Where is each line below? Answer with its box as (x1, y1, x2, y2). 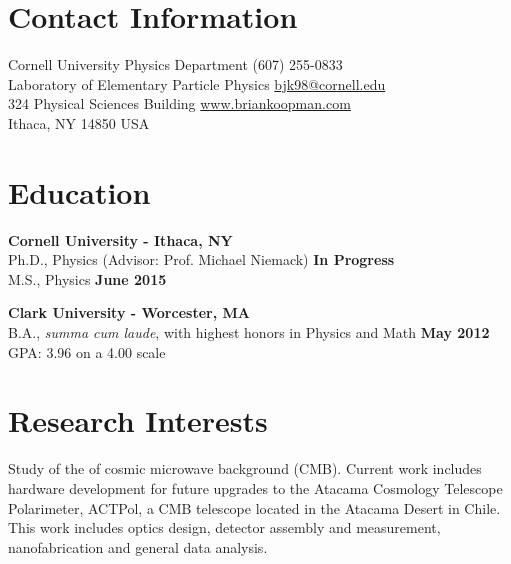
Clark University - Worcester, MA (8, 302, 250, 323)
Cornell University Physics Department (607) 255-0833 (8, 54, 343, 75)
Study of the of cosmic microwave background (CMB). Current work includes (8, 458, 482, 479)
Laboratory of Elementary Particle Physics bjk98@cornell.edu (8, 73, 386, 94)
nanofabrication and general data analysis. (8, 536, 268, 557)
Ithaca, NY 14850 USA (8, 112, 150, 133)
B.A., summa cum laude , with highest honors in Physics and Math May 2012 (8, 322, 490, 342)
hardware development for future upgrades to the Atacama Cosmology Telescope (8, 477, 503, 498)
